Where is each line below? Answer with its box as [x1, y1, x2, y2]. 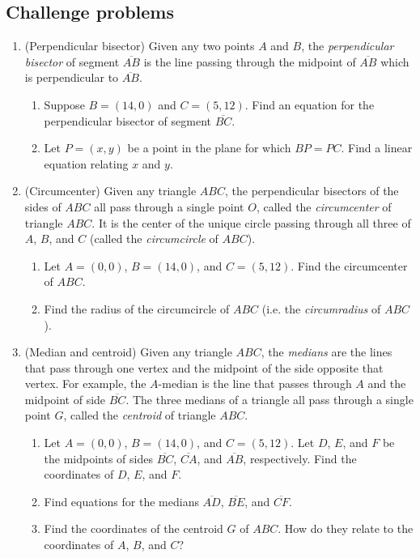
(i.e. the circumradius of [261, 300, 381, 317]
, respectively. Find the [243, 449, 357, 466]
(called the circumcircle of [89, 230, 218, 247]
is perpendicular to [24, 69, 119, 86]
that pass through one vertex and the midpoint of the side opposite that [24, 359, 384, 376]
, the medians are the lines [261, 343, 392, 360]
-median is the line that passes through [158, 375, 352, 392]
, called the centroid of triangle [63, 407, 216, 424]
